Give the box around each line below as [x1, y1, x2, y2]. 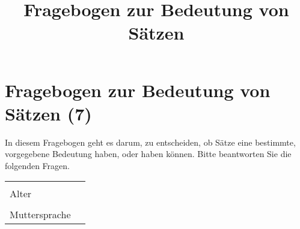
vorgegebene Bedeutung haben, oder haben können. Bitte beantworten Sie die [5, 147, 292, 160]
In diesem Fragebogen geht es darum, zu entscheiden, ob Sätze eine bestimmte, [5, 135, 296, 148]
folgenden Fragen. [5, 159, 70, 171]
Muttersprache [10, 207, 71, 222]
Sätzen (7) [5, 101, 92, 125]
